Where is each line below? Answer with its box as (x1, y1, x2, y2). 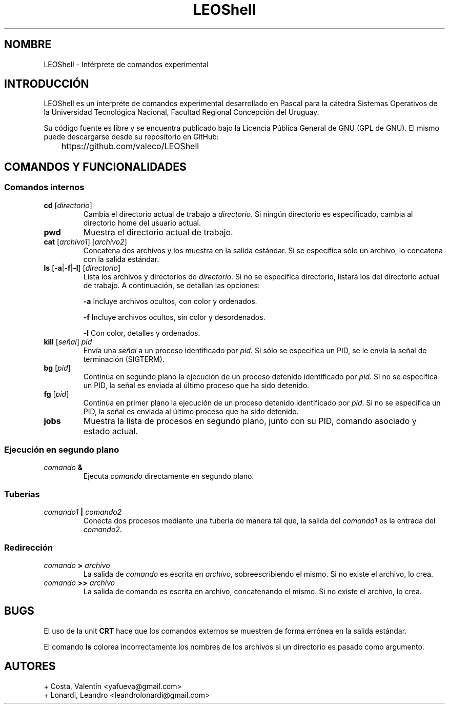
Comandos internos (4, 182, 85, 193)
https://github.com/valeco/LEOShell (61, 141, 199, 152)
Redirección (4, 542, 53, 553)
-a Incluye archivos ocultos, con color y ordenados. (83, 296, 257, 306)
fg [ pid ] (44, 389, 69, 398)
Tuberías (4, 489, 40, 499)
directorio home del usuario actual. (83, 218, 201, 227)
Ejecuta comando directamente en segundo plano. (83, 472, 254, 481)
